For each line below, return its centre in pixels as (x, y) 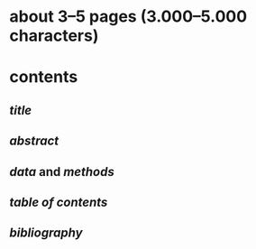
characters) (54, 36)
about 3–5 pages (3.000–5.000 (128, 17)
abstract (34, 141)
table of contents (59, 202)
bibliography (46, 233)
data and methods (62, 172)
